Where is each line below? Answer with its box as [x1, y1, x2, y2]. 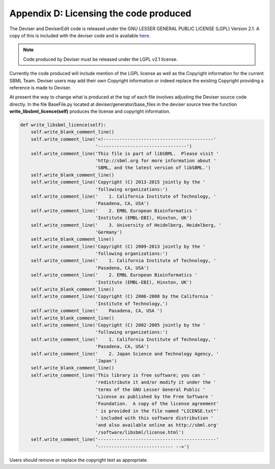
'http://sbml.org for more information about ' [95, 158, 216, 163]
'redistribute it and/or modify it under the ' [95, 380, 216, 385]
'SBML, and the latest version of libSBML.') [95, 165, 211, 171]
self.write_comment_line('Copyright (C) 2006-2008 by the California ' [31, 294, 214, 299]
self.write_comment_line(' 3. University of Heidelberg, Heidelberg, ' [31, 222, 222, 228]
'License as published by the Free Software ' [95, 393, 214, 400]
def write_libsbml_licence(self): [20, 122, 106, 128]
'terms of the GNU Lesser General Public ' [95, 386, 206, 392]
